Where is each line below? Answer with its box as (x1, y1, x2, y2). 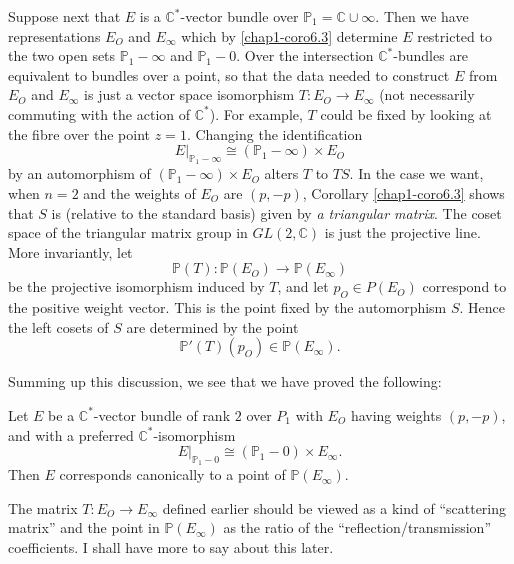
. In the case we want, (349, 163, 484, 184)
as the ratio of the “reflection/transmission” (223, 517, 491, 538)
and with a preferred (8, 424, 134, 445)
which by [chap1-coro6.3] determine (181, 25, 398, 46)
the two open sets (8, 45, 116, 66)
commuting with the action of (8, 103, 190, 124)
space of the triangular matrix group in (8, 222, 248, 243)
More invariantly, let (8, 241, 133, 262)
